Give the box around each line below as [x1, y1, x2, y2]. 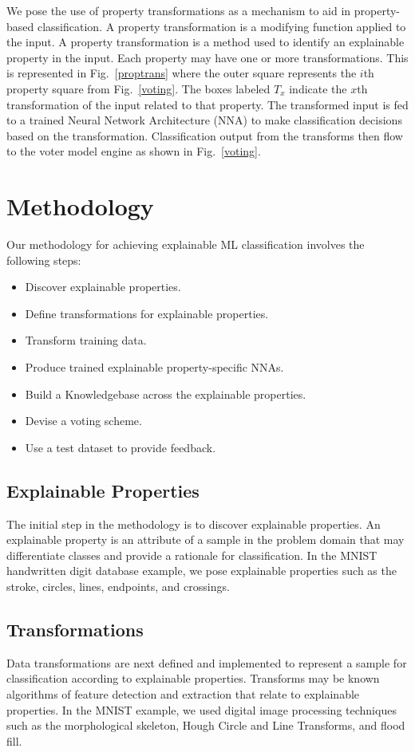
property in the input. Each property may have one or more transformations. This [6, 49, 409, 65]
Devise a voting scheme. [25, 412, 142, 429]
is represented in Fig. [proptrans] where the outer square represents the [6, 65, 357, 81]
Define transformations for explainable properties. [25, 305, 269, 321]
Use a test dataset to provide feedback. [25, 439, 216, 455]
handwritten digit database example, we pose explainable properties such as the [6, 562, 397, 579]
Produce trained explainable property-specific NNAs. [25, 359, 284, 376]
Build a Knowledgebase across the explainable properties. [25, 385, 306, 402]
